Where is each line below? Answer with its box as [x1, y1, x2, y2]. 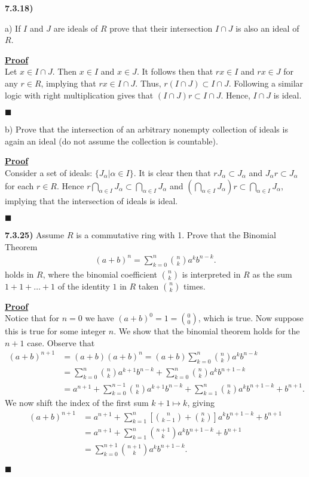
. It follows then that [136, 65, 213, 78]
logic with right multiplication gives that [5, 88, 154, 101]
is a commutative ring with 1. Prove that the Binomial [76, 229, 276, 241]
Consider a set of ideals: [5, 166, 93, 179]
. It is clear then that [133, 166, 211, 179]
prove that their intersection [109, 21, 213, 34]
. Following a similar [228, 76, 304, 89]
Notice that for [5, 312, 60, 324]
